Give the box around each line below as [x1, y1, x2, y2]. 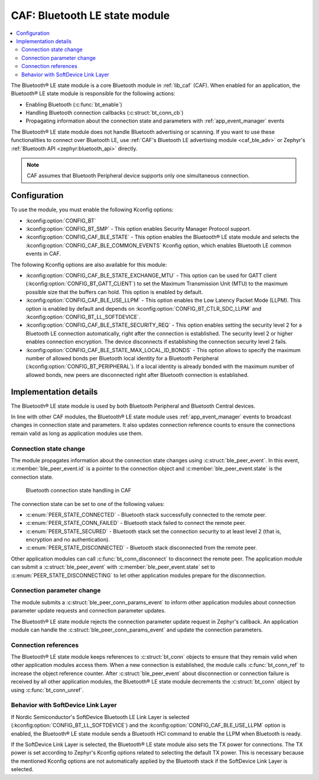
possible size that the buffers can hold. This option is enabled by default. [25, 288, 203, 295]
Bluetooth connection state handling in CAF [25, 487, 132, 494]
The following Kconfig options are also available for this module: [11, 261, 167, 268]
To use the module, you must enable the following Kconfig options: [11, 206, 174, 213]
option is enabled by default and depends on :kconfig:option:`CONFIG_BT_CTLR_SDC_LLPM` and [25, 305, 262, 312]
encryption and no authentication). [25, 536, 110, 543]
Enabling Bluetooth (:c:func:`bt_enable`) [25, 101, 122, 108]
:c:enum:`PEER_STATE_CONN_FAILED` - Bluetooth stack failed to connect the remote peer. [25, 520, 246, 527]
